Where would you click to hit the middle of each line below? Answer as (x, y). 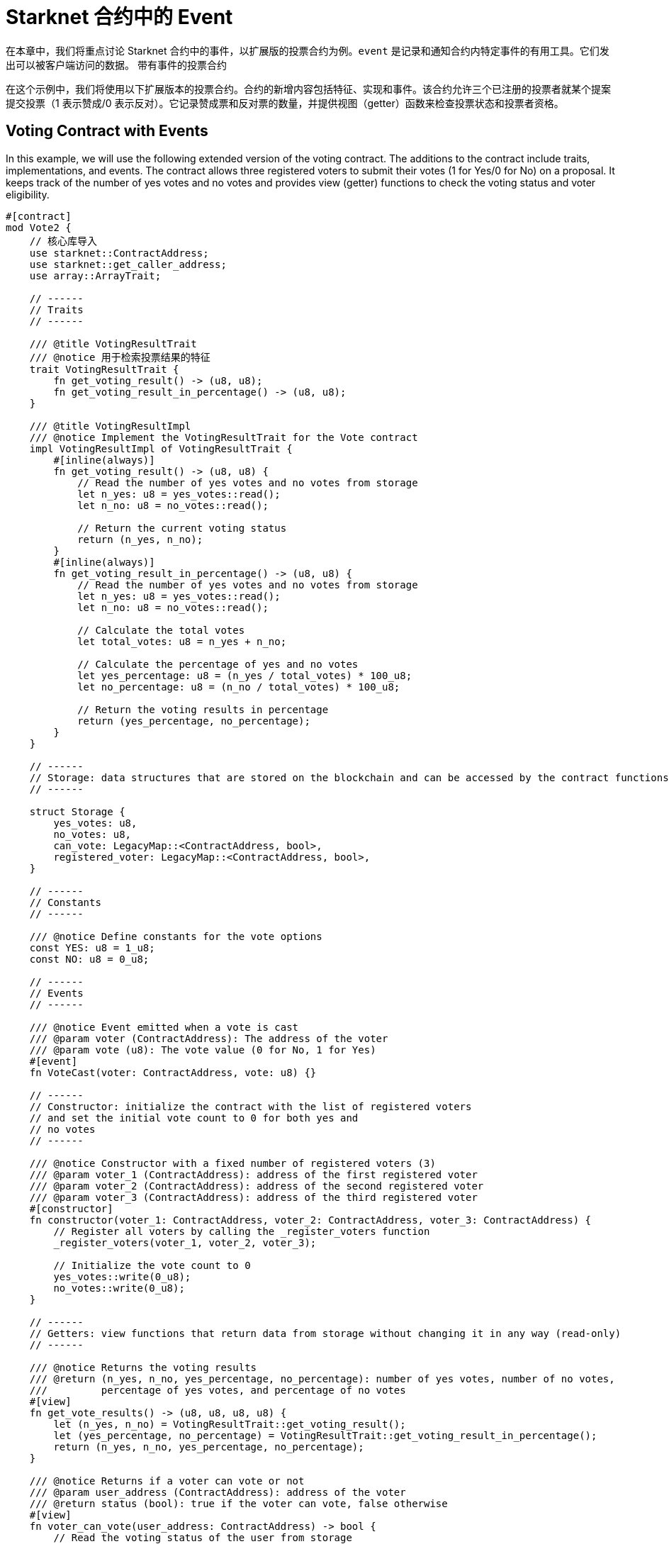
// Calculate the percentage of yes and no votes (218, 664)
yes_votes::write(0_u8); (122, 1276)
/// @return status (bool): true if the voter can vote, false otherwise (238, 1503)
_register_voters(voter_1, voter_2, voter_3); (185, 1242)
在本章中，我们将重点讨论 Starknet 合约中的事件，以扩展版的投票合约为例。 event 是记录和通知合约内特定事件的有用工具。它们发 (308, 50)
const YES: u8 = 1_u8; (92, 947)
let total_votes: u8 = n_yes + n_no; (182, 641)
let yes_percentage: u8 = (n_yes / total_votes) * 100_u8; (245, 675)
